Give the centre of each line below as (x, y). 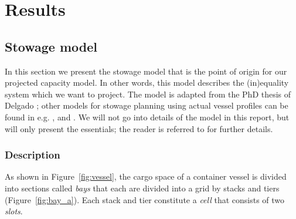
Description (33, 155)
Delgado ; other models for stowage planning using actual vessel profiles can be (147, 105)
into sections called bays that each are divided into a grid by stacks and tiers (142, 188)
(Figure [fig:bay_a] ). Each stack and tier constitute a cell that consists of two (145, 199)
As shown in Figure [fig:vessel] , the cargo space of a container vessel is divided (146, 176)
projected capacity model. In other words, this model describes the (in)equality (147, 82)
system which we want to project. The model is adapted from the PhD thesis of (148, 94)
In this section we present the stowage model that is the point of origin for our (146, 71)
